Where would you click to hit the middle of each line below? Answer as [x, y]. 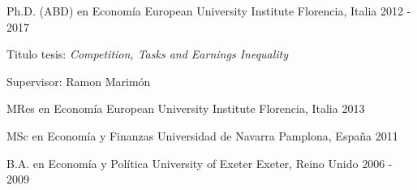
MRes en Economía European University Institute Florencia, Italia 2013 [186, 108]
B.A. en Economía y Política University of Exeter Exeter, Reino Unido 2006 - [200, 163]
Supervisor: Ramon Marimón [79, 81]
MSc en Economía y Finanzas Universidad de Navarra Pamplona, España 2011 [202, 135]
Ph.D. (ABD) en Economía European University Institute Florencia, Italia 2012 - [209, 11]
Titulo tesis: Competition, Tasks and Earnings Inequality [148, 54]
